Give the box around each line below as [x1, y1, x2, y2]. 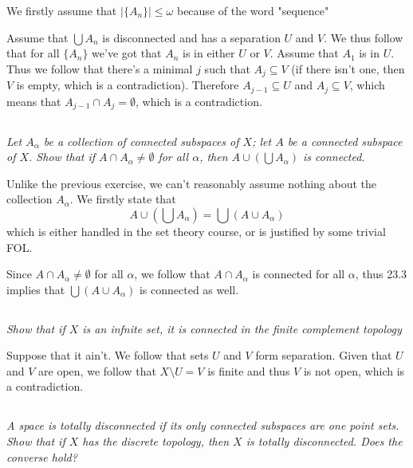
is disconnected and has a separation [102, 29, 281, 45]
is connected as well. [139, 281, 239, 297]
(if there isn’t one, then [291, 60, 405, 77]
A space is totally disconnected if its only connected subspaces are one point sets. [6, 417, 399, 434]
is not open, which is [303, 362, 405, 379]
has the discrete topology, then [82, 433, 230, 450]
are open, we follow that [38, 362, 156, 379]
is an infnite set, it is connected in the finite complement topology [82, 320, 402, 336]
